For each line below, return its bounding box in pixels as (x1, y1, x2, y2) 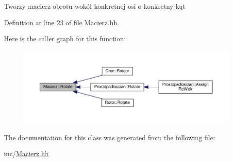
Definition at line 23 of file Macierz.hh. (4, 17, 119, 27)
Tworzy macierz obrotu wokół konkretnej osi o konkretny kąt (4, 1, 185, 11)
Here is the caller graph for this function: (4, 33, 126, 44)
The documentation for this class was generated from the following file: (4, 132, 215, 142)
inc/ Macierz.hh (4, 148, 49, 159)
